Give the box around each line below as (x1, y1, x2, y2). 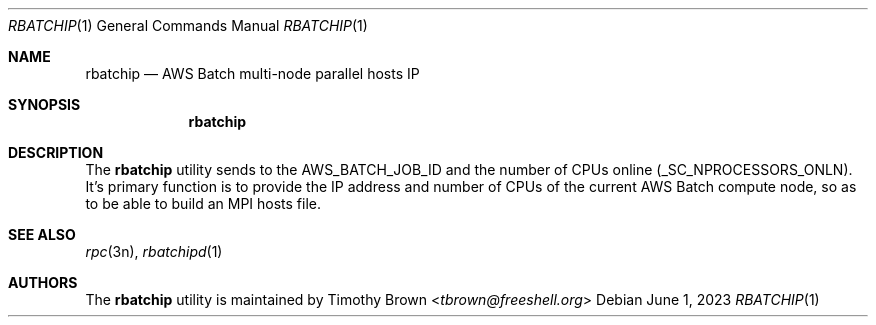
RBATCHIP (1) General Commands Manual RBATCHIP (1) (8, 17, 368, 34)
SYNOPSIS (8, 96, 81, 113)
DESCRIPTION (8, 144, 104, 161)
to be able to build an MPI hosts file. (85, 195, 322, 212)
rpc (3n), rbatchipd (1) (85, 243, 223, 260)
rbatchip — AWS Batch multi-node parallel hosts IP (85, 65, 420, 82)
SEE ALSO (8, 226, 76, 243)
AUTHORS (8, 274, 78, 291)
